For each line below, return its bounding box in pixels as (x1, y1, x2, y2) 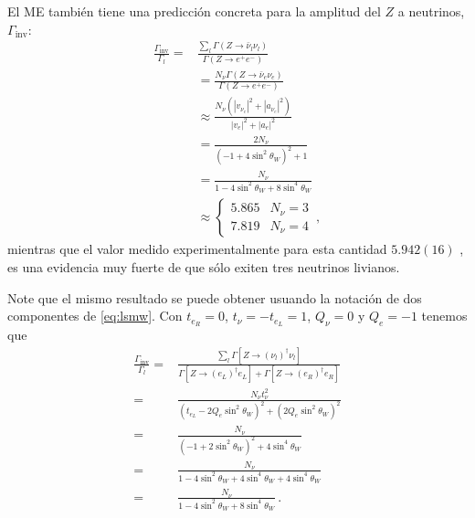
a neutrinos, (397, 2, 465, 20)
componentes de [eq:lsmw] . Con (7, 306, 183, 325)
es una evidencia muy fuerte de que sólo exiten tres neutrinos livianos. (7, 257, 400, 276)
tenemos (421, 306, 468, 325)
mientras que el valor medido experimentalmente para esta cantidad (7, 239, 387, 259)
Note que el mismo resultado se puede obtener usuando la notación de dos (7, 288, 422, 307)
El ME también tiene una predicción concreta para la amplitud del (7, 2, 381, 20)
